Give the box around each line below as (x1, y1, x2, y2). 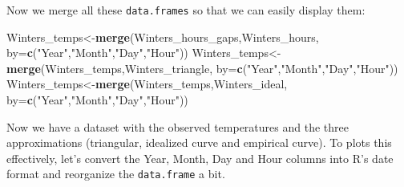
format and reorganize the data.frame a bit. (6, 165, 225, 182)
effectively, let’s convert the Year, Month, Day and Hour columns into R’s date (6, 149, 394, 166)
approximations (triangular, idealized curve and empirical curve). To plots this (6, 134, 392, 151)
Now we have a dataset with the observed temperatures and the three (6, 118, 349, 135)
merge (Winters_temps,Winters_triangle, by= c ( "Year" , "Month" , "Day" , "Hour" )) (6, 59, 398, 76)
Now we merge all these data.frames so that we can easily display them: (6, 2, 366, 18)
